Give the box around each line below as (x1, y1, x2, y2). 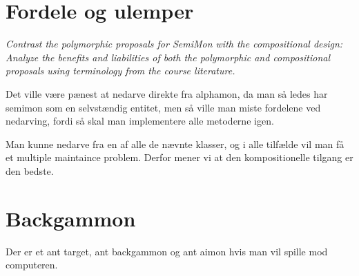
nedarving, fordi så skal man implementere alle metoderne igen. (6, 114, 274, 128)
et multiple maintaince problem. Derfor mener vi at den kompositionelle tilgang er (6, 150, 353, 164)
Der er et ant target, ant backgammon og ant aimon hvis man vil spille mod (6, 244, 328, 258)
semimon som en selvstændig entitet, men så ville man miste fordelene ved (6, 100, 321, 114)
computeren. (6, 257, 58, 272)
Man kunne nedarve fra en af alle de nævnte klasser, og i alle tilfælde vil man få (6, 136, 345, 151)
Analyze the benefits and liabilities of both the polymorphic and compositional (6, 50, 331, 64)
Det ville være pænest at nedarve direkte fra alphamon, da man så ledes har (6, 86, 328, 100)
